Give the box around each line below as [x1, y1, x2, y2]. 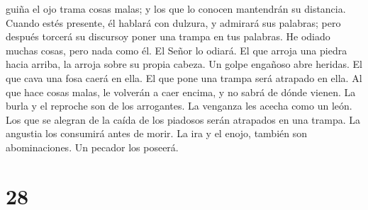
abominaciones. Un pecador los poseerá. [6, 139, 179, 154]
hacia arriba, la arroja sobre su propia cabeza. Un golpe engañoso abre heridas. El [6, 57, 362, 71]
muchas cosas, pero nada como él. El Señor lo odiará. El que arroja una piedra [6, 42, 347, 57]
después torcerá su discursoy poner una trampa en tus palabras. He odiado [6, 29, 330, 44]
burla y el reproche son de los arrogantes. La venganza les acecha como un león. [6, 98, 352, 113]
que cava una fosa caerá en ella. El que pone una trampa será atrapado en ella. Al [6, 70, 362, 85]
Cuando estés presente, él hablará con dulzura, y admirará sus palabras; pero [6, 15, 341, 30]
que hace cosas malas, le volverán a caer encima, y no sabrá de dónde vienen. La [6, 84, 356, 99]
